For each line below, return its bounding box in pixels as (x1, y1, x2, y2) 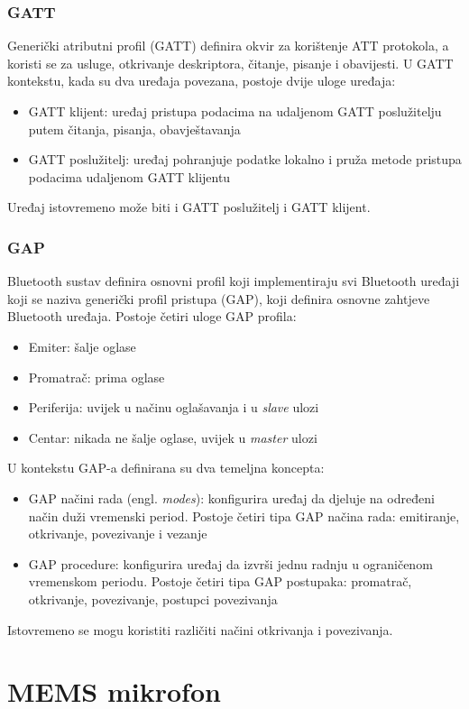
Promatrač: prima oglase (28, 367, 165, 386)
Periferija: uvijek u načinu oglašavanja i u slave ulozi (28, 398, 319, 417)
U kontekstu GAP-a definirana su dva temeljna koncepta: (7, 458, 325, 477)
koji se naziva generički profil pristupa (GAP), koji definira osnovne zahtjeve (7, 289, 430, 308)
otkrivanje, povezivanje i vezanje (28, 524, 207, 543)
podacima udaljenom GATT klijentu (28, 167, 231, 186)
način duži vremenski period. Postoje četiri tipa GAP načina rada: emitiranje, (28, 506, 460, 525)
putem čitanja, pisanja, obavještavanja (28, 119, 241, 138)
